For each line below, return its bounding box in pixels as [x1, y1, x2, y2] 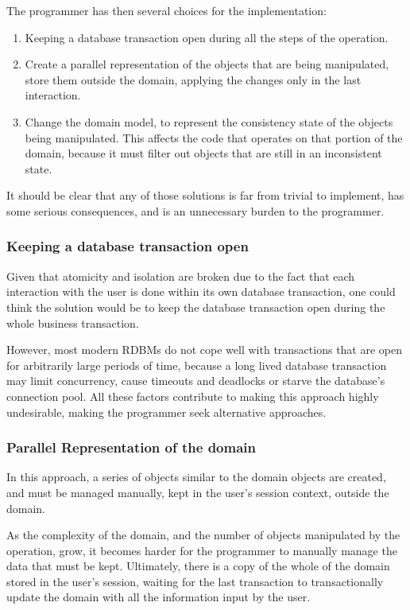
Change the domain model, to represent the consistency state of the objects [25, 113, 393, 130]
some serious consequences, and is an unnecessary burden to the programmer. [6, 202, 385, 219]
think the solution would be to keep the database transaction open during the [6, 298, 385, 315]
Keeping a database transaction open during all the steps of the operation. [25, 29, 389, 45]
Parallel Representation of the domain [6, 437, 257, 457]
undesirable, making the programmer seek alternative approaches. [6, 403, 327, 420]
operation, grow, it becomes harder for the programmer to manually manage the [6, 542, 397, 558]
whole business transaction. [6, 314, 139, 331]
